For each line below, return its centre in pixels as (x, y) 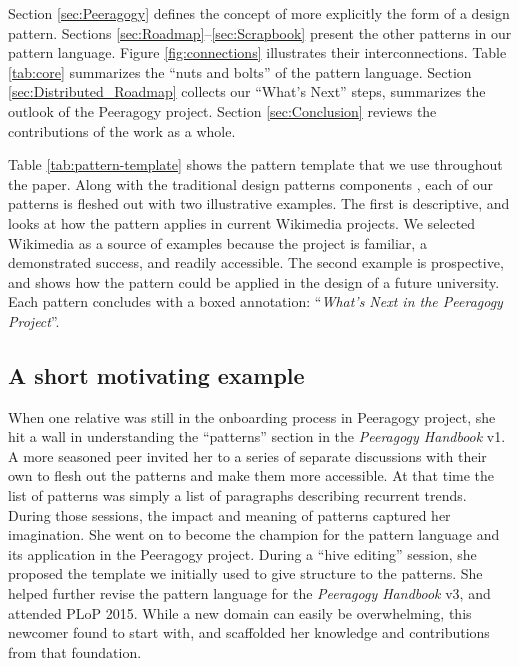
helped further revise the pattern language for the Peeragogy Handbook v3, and (249, 593)
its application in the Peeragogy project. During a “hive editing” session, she (242, 553)
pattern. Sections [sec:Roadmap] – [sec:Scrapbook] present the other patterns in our (260, 32)
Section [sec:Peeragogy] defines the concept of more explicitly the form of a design (259, 13)
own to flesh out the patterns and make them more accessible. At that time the (251, 475)
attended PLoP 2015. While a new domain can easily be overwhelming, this (240, 612)
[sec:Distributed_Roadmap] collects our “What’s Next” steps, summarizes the (247, 91)
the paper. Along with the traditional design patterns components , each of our (250, 183)
